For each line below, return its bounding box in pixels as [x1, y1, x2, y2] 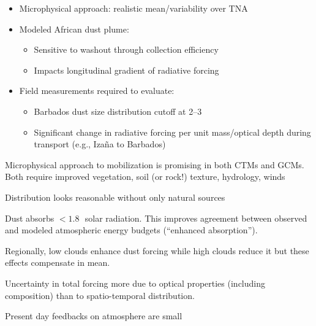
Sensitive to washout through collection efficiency [34, 43, 219, 56]
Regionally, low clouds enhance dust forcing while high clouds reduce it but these [5, 244, 309, 257]
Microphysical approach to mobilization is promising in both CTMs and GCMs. [5, 158, 304, 171]
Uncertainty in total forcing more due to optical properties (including [5, 276, 265, 289]
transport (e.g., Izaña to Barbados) [34, 138, 166, 150]
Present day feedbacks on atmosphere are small [5, 309, 182, 322]
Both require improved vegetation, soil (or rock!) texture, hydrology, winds [5, 170, 285, 183]
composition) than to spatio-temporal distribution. [5, 289, 195, 301]
